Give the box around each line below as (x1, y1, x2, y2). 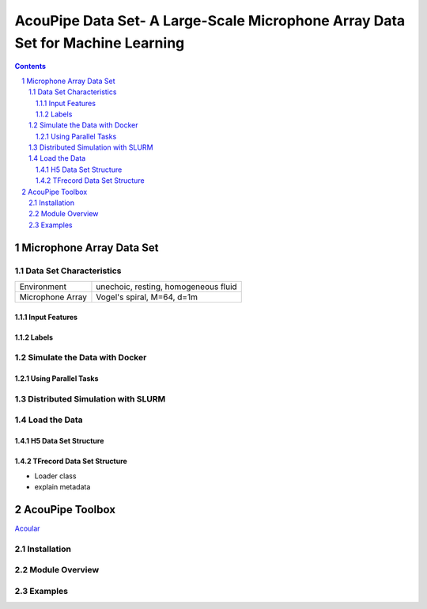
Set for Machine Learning (14, 34, 185, 51)
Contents (14, 62, 47, 71)
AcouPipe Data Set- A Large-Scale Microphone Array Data (14, 12, 406, 29)
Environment (19, 281, 67, 292)
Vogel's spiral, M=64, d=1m (96, 291, 198, 303)
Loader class (34, 471, 77, 481)
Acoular (14, 523, 40, 533)
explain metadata (34, 482, 91, 492)
